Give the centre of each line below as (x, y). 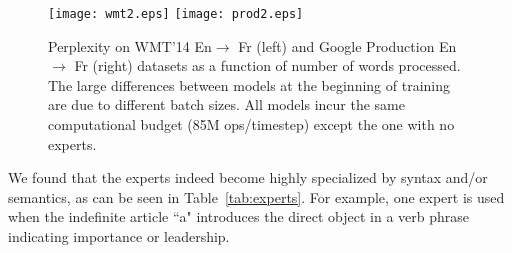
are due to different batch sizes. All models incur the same (226, 104)
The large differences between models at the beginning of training (249, 84)
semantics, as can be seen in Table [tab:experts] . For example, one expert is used (256, 196)
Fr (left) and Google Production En (347, 45)
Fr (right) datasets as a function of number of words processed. (267, 65)
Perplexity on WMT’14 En (130, 45)
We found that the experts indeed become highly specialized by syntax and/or (248, 177)
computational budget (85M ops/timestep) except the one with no (251, 124)
